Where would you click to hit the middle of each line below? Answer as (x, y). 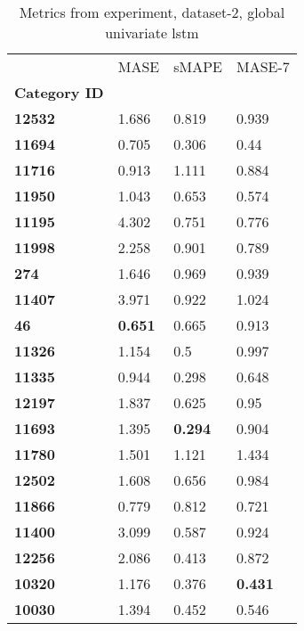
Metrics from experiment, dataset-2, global (152, 12)
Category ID (59, 92)
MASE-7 (263, 66)
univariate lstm (152, 33)
